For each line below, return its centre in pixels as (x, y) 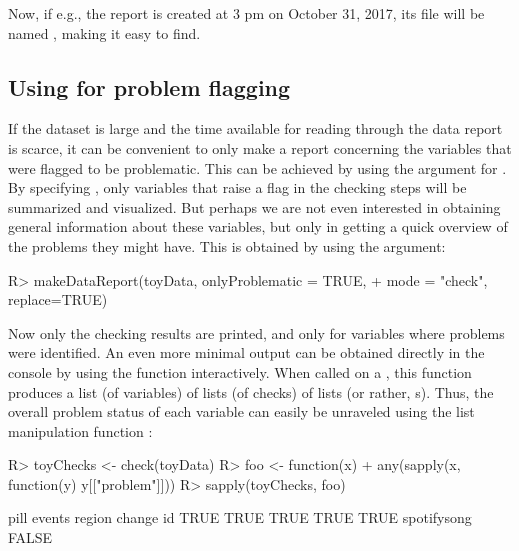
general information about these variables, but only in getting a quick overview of (258, 226)
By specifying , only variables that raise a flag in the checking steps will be (237, 187)
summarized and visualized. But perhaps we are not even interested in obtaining (254, 206)
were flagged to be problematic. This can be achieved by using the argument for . (257, 167)
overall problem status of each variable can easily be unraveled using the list (241, 411)
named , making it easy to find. (104, 32)
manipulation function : (80, 430)
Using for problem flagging (149, 86)
